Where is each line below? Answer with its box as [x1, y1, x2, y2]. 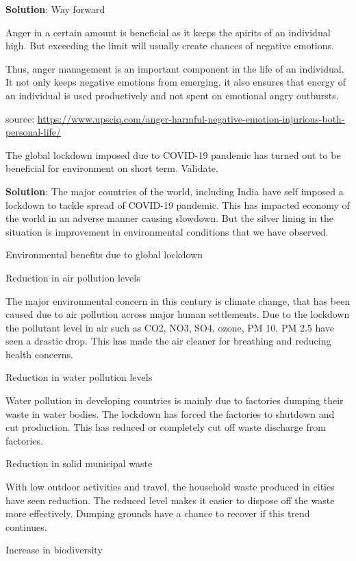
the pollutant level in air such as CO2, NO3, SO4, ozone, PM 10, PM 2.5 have [5, 320, 335, 334]
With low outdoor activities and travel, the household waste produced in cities [5, 479, 335, 494]
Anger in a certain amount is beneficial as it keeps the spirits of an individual [5, 25, 331, 39]
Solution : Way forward [5, 2, 105, 16]
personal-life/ [5, 125, 62, 139]
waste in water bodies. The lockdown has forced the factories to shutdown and [5, 406, 335, 421]
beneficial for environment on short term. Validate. [5, 161, 218, 175]
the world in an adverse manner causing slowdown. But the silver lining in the [5, 211, 333, 225]
